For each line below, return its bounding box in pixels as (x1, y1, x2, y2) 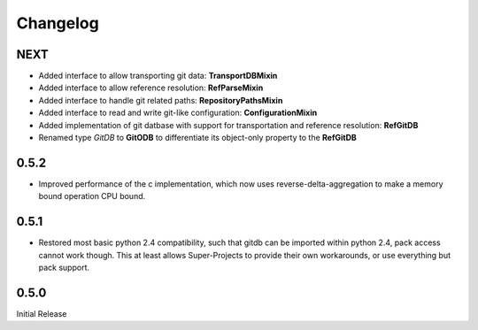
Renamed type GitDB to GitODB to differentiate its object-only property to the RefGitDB (38, 133, 358, 143)
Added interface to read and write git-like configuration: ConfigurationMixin (38, 107, 318, 119)
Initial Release (16, 308, 67, 318)
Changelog (16, 13, 99, 33)
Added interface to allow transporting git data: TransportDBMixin (38, 71, 278, 81)
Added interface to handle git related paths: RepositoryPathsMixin (38, 95, 283, 105)
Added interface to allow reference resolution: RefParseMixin (38, 82, 264, 93)
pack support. (38, 262, 90, 272)
